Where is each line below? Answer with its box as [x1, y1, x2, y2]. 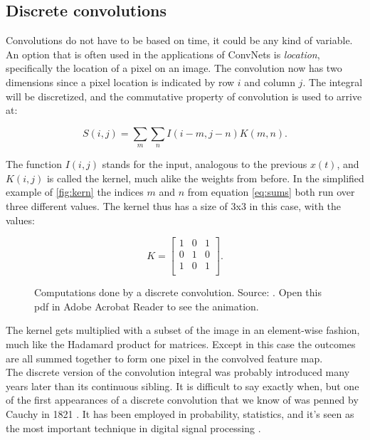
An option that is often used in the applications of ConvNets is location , [6, 46, 320, 61]
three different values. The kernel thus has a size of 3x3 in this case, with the [6, 198, 342, 213]
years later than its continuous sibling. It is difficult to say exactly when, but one [6, 378, 359, 393]
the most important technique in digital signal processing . [6, 420, 261, 435]
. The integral [302, 74, 363, 89]
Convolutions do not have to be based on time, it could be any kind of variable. [6, 33, 353, 48]
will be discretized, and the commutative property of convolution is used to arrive [6, 88, 362, 103]
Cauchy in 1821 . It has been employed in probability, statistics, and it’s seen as [6, 407, 354, 421]
